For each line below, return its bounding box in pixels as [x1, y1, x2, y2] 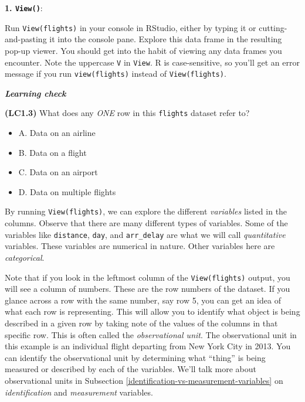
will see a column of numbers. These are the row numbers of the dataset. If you [5, 282, 290, 295]
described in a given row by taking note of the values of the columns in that [5, 316, 278, 329]
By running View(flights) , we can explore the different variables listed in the [5, 205, 287, 217]
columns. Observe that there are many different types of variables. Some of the [5, 217, 288, 229]
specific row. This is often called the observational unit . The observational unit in [5, 328, 297, 340]
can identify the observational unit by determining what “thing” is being [5, 351, 266, 363]
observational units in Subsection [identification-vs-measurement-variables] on [5, 374, 283, 386]
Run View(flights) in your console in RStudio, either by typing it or [5, 21, 256, 33]
